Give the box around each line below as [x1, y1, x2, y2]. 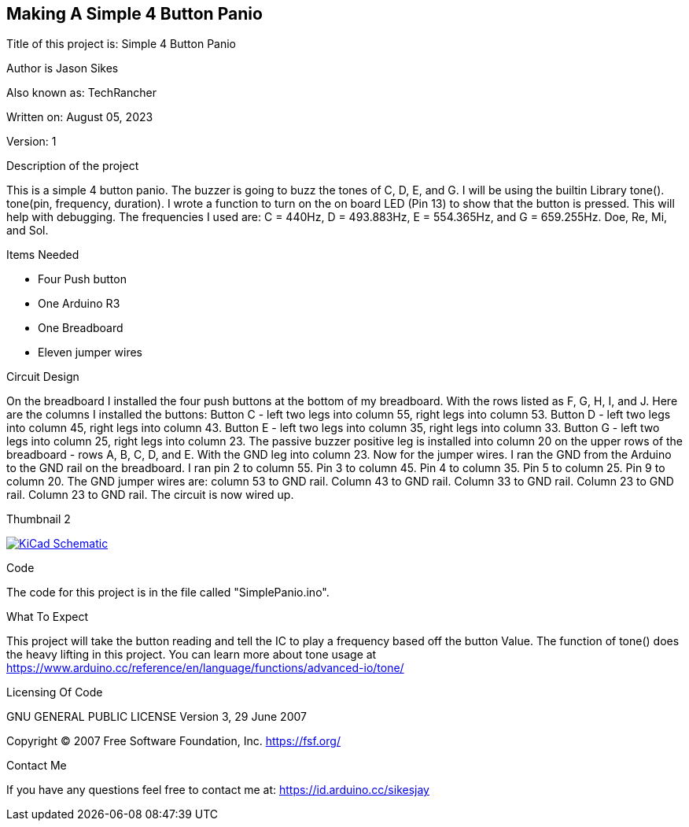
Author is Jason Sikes [6, 61, 119, 76]
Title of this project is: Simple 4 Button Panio [6, 37, 237, 51]
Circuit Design [6, 370, 79, 384]
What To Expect [6, 610, 89, 624]
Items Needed [6, 248, 79, 262]
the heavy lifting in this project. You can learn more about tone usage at [6, 648, 377, 662]
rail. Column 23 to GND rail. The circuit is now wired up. [6, 488, 294, 502]
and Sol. [6, 223, 49, 238]
